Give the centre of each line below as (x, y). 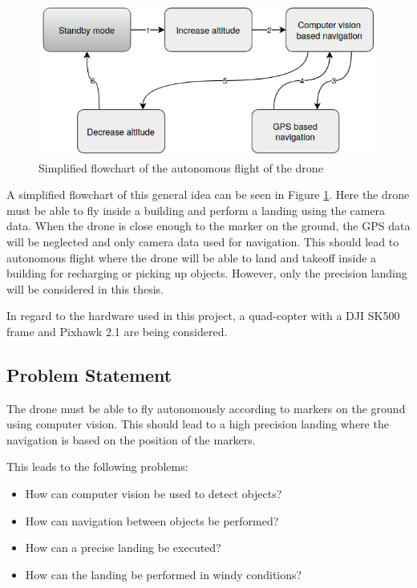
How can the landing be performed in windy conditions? (164, 574)
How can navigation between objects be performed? (152, 520)
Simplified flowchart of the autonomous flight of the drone (181, 167)
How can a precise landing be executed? (123, 547)
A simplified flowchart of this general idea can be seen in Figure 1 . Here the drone (208, 195)
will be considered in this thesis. (85, 288)
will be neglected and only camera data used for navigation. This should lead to (203, 241)
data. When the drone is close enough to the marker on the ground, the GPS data (208, 226)
